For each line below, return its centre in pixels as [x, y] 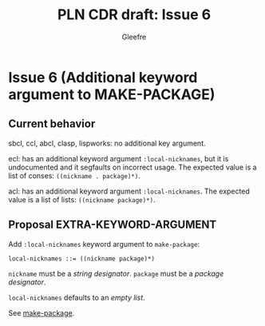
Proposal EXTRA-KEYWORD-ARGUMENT [113, 225]
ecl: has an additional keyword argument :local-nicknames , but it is [119, 158]
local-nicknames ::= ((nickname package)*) [82, 258]
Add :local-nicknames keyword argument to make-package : [104, 244]
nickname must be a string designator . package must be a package [116, 273]
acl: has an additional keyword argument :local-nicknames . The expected [129, 191]
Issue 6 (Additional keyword [103, 77]
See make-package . [42, 312]
